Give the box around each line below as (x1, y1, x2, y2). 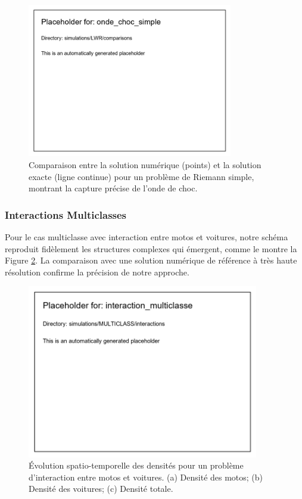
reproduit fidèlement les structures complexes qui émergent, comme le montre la (5, 242, 297, 255)
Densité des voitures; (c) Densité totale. (29, 482, 173, 495)
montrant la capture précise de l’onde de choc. (29, 182, 198, 194)
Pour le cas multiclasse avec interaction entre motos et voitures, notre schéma (5, 230, 288, 243)
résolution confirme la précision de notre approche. (5, 265, 189, 278)
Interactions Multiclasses (5, 207, 127, 222)
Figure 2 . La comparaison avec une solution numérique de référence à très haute (5, 254, 297, 266)
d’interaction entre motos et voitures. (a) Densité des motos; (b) (29, 470, 263, 483)
